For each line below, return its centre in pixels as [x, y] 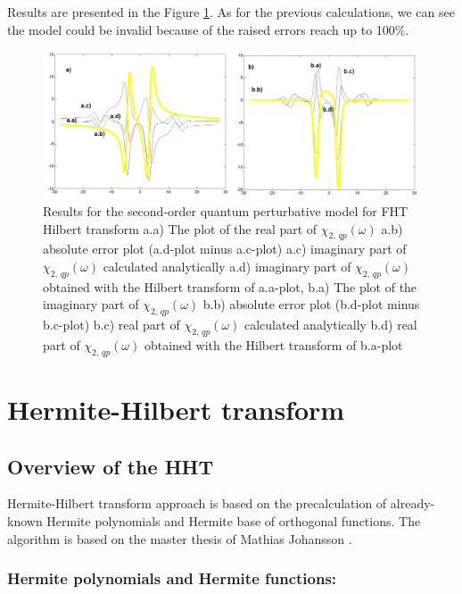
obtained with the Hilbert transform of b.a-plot [273, 344]
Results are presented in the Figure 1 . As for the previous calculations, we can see [231, 12]
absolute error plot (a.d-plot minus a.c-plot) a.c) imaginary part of [225, 249]
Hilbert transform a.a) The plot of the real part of [180, 228]
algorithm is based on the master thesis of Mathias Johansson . [180, 538]
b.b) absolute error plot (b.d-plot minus [311, 304]
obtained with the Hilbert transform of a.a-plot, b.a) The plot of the [230, 286]
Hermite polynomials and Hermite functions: [172, 578]
